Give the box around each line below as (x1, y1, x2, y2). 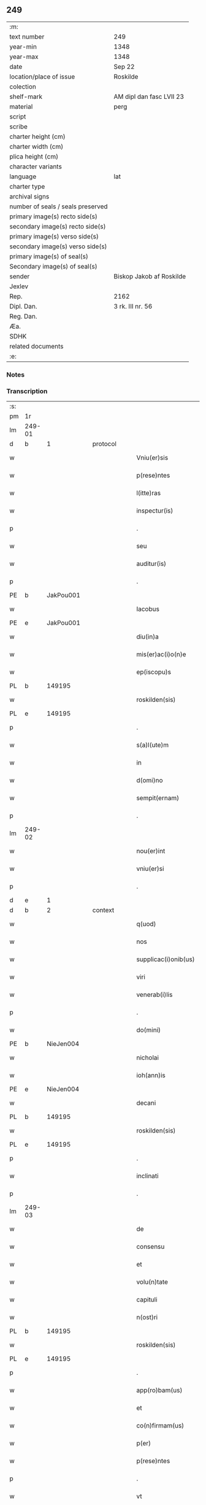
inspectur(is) (136, 506, 174, 515)
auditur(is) (136, 559, 167, 568)
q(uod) (136, 920, 156, 929)
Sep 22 (113, 62, 135, 71)
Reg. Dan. (9, 312, 38, 320)
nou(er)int (136, 847, 166, 855)
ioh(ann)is (136, 1071, 166, 1080)
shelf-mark (9, 92, 43, 101)
